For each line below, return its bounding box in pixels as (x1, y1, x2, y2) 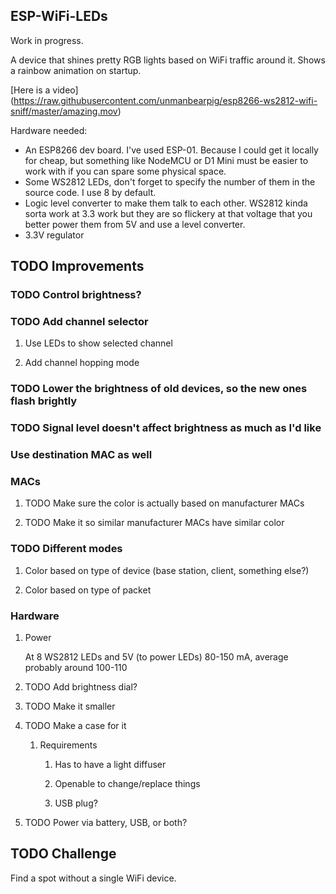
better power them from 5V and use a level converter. (24, 218, 246, 230)
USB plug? (54, 797, 98, 809)
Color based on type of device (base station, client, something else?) (24, 564, 310, 576)
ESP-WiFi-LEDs (10, 8, 108, 25)
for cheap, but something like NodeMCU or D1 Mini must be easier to (24, 154, 309, 166)
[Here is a (10, 84, 51, 96)
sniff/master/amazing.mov (10, 105, 118, 117)
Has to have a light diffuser (54, 759, 167, 771)
